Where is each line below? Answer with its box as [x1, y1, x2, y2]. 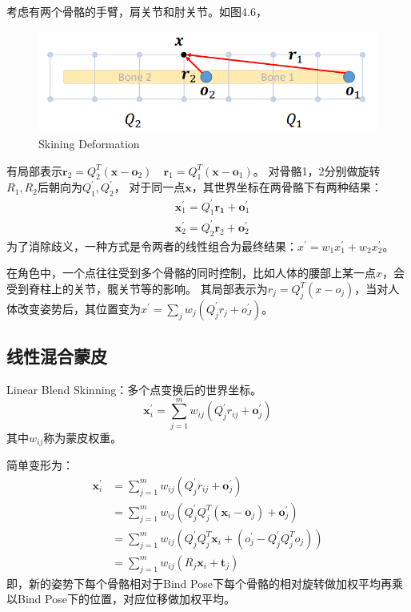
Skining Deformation [38, 135, 140, 151]
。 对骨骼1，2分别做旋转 [253, 162, 381, 179]
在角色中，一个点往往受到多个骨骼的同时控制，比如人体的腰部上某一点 [6, 264, 376, 281]
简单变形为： [6, 457, 74, 473]
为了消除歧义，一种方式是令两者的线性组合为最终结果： [6, 237, 297, 254]
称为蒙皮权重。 [43, 429, 122, 445]
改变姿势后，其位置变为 [17, 300, 141, 316]
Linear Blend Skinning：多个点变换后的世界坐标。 [6, 380, 262, 397]
